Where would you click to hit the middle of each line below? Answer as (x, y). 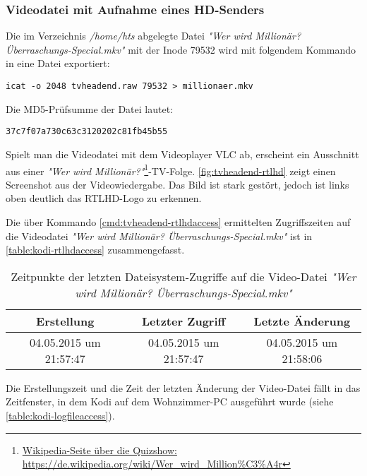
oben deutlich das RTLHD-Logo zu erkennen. (104, 198)
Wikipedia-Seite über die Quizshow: (100, 450)
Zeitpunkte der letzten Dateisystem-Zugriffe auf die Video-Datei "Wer (183, 276)
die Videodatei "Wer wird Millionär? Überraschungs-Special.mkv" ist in (159, 236)
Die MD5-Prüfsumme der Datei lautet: (89, 108)
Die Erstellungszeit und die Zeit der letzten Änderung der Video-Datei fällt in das (183, 387)
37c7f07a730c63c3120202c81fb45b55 (87, 132)
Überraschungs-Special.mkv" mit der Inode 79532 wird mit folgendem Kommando (181, 49)
